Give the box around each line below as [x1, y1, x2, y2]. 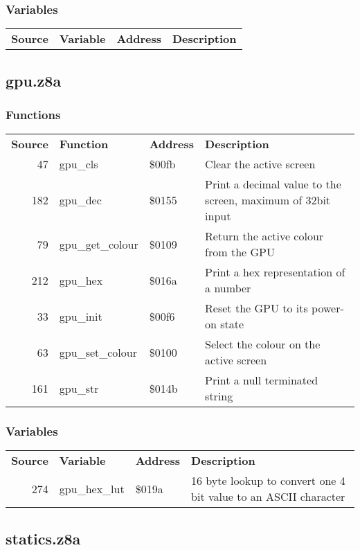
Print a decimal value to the [205, 176, 341, 193]
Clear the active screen [205, 156, 316, 172]
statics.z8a [6, 527, 81, 549]
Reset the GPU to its [205, 300, 308, 317]
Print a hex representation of [205, 264, 345, 281]
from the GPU [205, 244, 275, 260]
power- [312, 300, 344, 317]
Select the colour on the [205, 336, 321, 353]
